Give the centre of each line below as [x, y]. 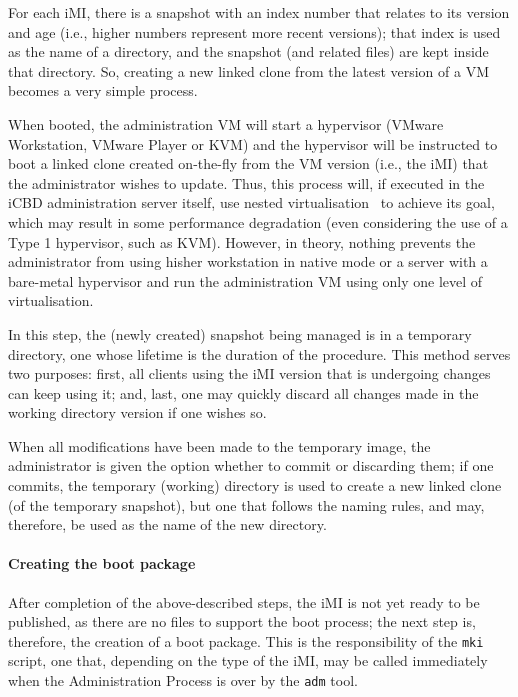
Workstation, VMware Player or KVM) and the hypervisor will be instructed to [253, 143]
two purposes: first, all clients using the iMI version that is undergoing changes [249, 373]
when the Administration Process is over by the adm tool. [183, 680]
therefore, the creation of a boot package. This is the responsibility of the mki [246, 640]
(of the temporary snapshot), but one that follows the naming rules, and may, [246, 504]
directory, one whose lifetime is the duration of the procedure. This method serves [259, 353]
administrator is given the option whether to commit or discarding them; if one [251, 465]
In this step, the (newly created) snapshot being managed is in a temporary [240, 333]
